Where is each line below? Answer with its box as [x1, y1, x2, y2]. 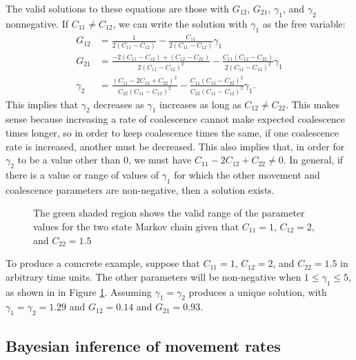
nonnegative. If [6, 16, 69, 30]
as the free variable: [262, 16, 346, 30]
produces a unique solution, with [188, 284, 327, 299]
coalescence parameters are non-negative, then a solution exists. [6, 182, 275, 197]
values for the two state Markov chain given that [33, 219, 239, 234]
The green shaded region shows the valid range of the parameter [33, 206, 305, 220]
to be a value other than [17, 152, 121, 167]
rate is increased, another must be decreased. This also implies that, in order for [6, 139, 345, 153]
